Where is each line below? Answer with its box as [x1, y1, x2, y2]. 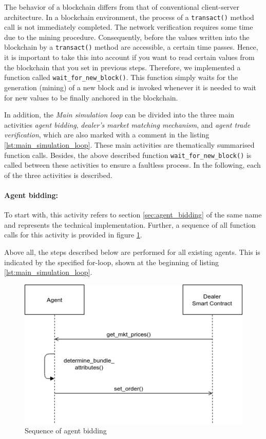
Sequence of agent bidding [25, 425, 107, 436]
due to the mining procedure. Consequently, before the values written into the [4, 31, 250, 42]
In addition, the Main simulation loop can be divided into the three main [4, 109, 235, 120]
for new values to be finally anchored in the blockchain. [4, 92, 178, 103]
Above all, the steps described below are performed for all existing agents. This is [4, 246, 260, 257]
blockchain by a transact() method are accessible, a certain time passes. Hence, [4, 42, 258, 52]
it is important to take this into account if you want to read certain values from [4, 52, 255, 63]
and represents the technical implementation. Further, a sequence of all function [4, 219, 256, 230]
